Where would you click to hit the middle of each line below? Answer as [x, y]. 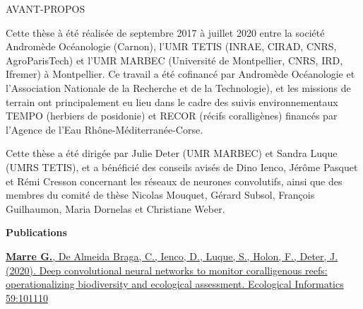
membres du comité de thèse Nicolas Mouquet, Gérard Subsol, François [160, 195]
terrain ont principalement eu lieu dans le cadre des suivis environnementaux [172, 101]
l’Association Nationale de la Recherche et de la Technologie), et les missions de [178, 87]
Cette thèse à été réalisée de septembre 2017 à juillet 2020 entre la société [165, 32]
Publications [36, 232]
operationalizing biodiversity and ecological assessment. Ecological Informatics [175, 284]
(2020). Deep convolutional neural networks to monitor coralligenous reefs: [167, 270]
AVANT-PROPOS [46, 8]
